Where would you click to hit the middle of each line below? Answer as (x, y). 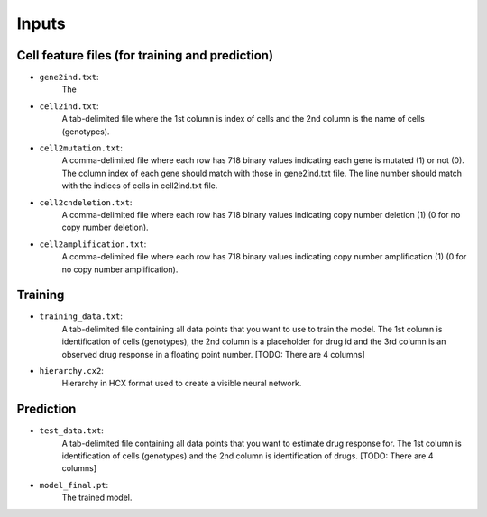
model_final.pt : (74, 485)
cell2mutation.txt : (81, 148)
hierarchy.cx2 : (71, 371)
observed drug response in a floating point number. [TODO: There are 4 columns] (213, 354)
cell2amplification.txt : (93, 244)
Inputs (41, 23)
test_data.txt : (71, 431)
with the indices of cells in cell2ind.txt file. (140, 186)
